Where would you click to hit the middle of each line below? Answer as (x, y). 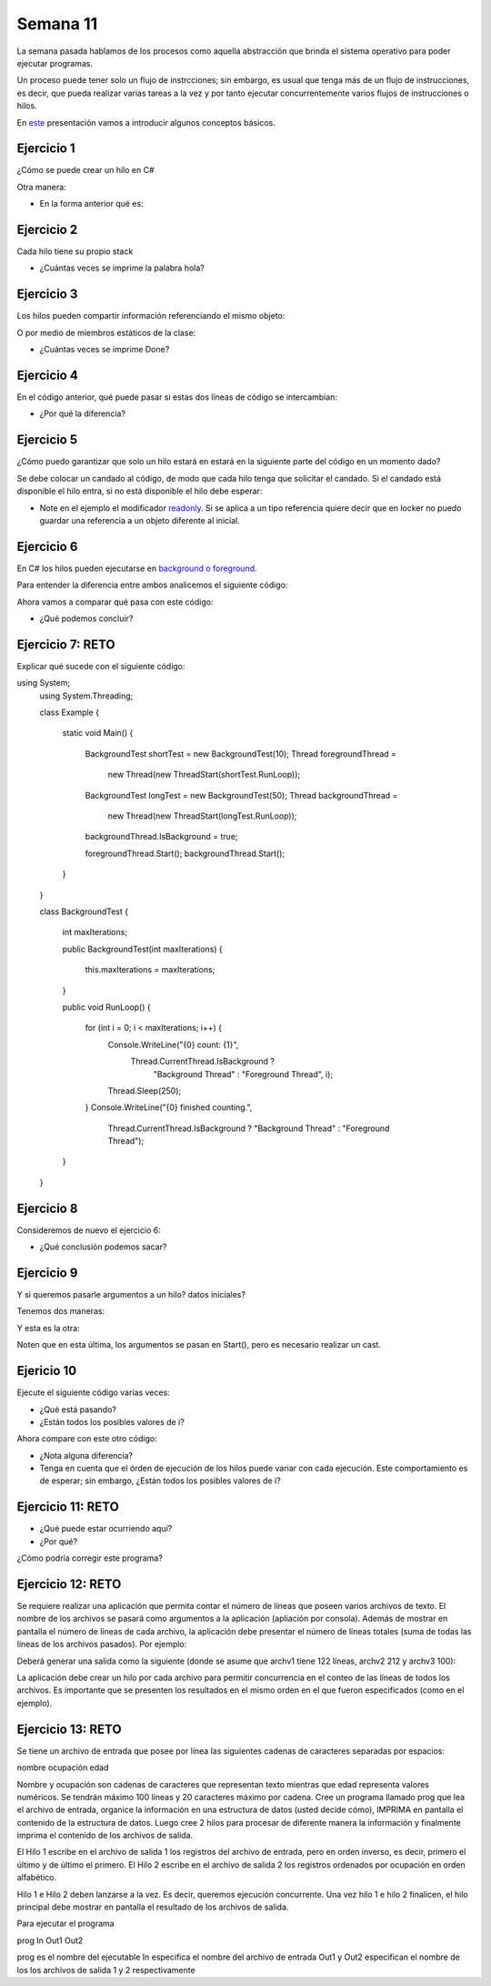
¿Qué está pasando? (78, 1409)
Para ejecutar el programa (65, 1924)
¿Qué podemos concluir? (86, 618)
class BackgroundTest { (84, 912)
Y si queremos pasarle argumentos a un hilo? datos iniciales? (131, 1295)
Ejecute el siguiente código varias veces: (93, 1392)
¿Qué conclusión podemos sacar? (103, 1247)
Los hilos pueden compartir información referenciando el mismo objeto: (151, 316)
